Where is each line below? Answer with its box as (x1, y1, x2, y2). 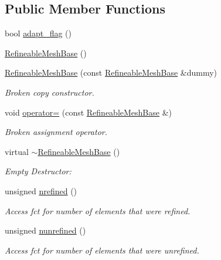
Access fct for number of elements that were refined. (5, 204, 191, 217)
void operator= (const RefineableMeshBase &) (5, 106, 172, 118)
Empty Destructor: (5, 165, 72, 177)
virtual (5, 145, 29, 157)
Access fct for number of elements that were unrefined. (5, 244, 199, 256)
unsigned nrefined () (5, 184, 77, 197)
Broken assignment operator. (5, 126, 107, 138)
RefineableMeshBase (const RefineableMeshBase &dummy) (5, 66, 217, 79)
